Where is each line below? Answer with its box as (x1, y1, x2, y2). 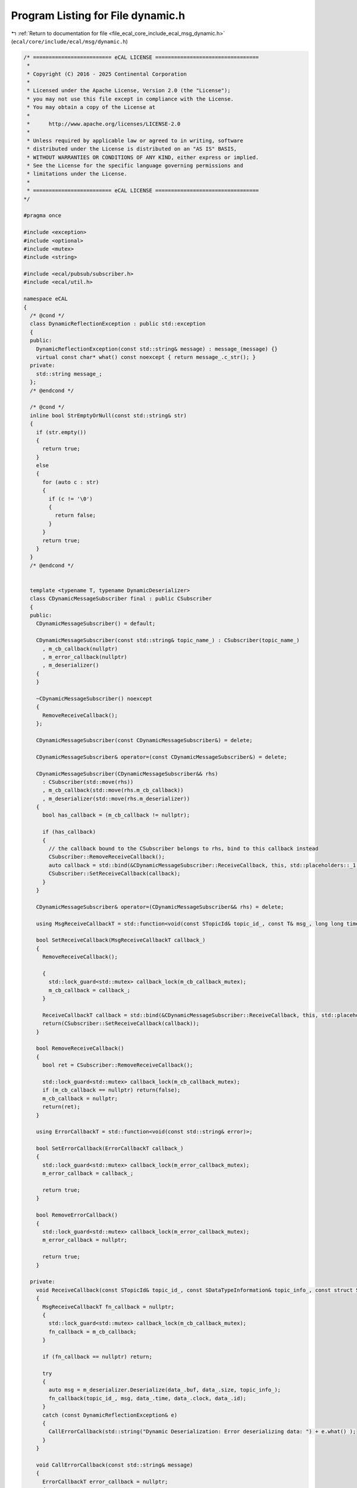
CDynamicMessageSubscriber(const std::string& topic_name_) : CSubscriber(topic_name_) (36, 637, 300, 644)
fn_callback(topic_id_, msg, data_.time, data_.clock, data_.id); (48, 1395, 247, 1402)
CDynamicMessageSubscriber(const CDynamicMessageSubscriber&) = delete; (36, 737, 253, 743)
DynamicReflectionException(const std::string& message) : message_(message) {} (36, 345, 278, 352)
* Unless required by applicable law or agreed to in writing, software (27, 137, 243, 144)
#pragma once (23, 212, 62, 219)
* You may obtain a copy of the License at (27, 104, 156, 111)
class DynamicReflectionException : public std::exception (30, 320, 206, 327)
